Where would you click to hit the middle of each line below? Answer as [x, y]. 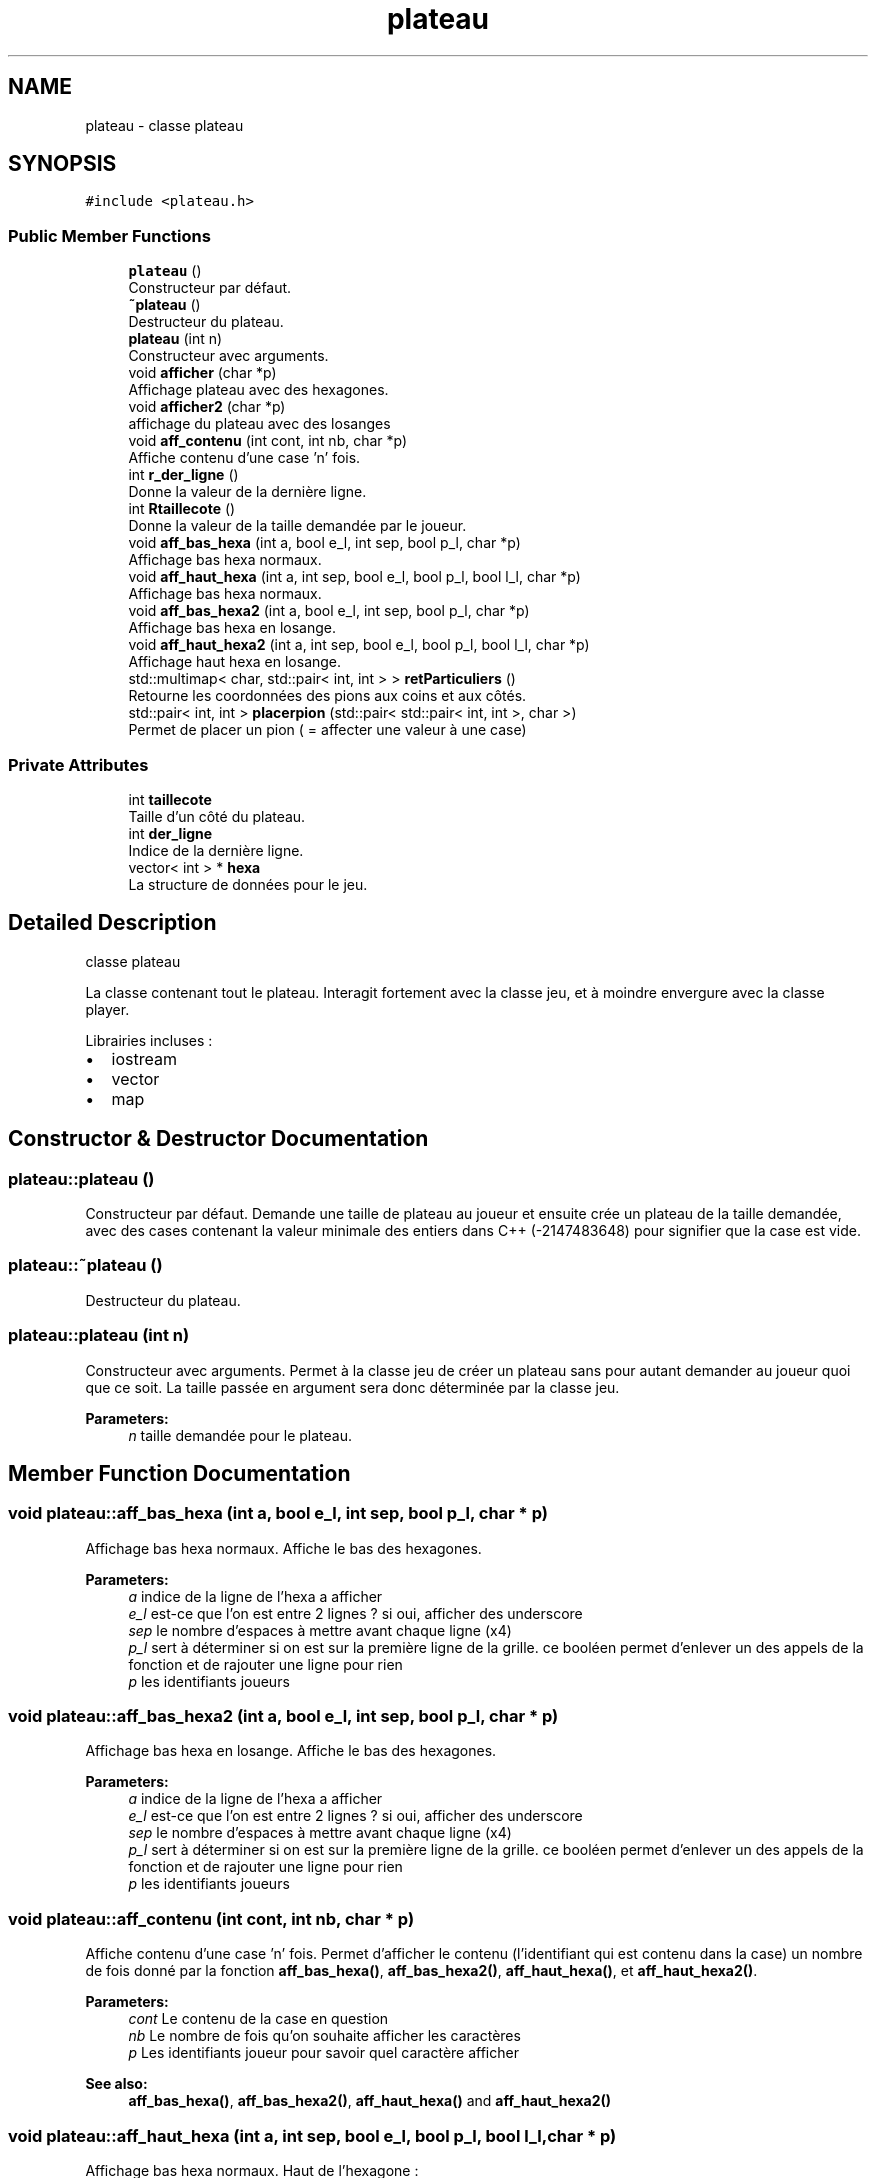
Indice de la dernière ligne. [216, 850]
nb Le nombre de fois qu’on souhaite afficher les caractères [324, 2036]
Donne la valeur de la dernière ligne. [247, 492]
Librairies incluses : [149, 1040]
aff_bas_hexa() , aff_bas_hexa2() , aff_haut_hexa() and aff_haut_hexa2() [370, 2101]
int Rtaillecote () [182, 509]
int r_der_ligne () [183, 475]
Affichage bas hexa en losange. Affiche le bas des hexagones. [291, 1751]
